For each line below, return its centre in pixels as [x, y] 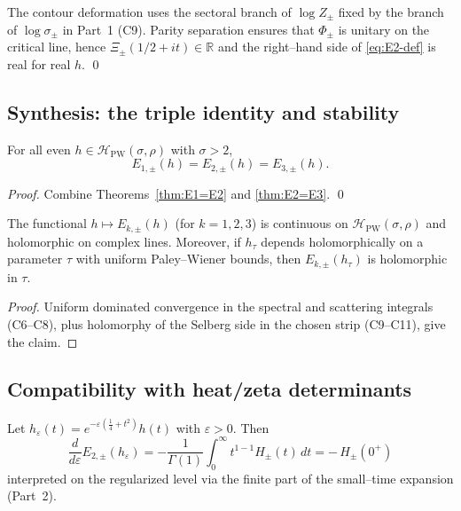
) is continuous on [300, 223]
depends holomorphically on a [342, 241]
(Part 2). [32, 495]
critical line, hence [57, 47]
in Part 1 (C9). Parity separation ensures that [188, 29]
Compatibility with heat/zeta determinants [210, 389]
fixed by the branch [391, 12]
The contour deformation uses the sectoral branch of [149, 12]
